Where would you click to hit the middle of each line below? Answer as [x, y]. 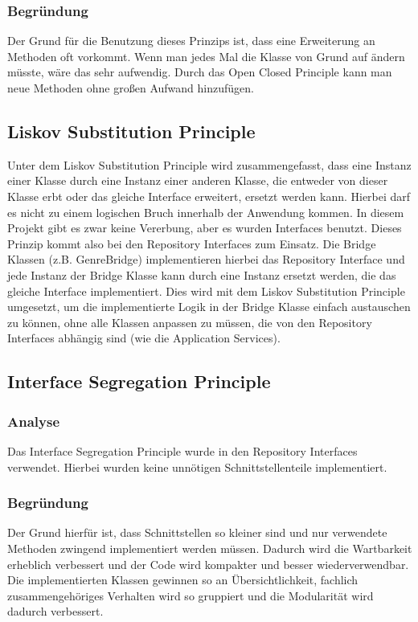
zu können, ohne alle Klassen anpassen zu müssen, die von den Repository [190, 322]
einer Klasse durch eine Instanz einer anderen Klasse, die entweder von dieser [198, 180]
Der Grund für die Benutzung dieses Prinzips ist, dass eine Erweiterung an [191, 41]
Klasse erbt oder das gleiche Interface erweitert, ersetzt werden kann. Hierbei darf [209, 196]
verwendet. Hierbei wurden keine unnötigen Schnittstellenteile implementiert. [197, 466]
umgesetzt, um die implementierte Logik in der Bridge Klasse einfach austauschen [209, 307]
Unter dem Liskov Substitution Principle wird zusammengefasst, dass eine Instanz [209, 164]
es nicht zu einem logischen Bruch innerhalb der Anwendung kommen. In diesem [206, 212]
